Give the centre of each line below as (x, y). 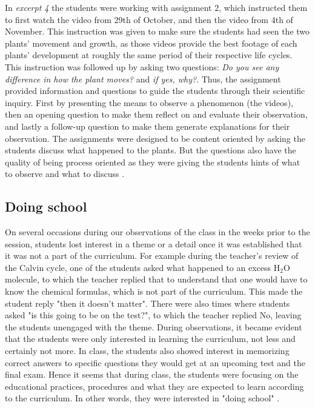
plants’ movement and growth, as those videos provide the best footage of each (151, 43)
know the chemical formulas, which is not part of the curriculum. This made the (154, 291)
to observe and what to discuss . (65, 174)
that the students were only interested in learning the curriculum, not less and (150, 339)
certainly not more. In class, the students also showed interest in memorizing (147, 351)
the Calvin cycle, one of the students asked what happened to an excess (138, 267)
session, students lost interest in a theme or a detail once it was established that (154, 243)
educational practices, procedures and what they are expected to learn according (154, 386)
